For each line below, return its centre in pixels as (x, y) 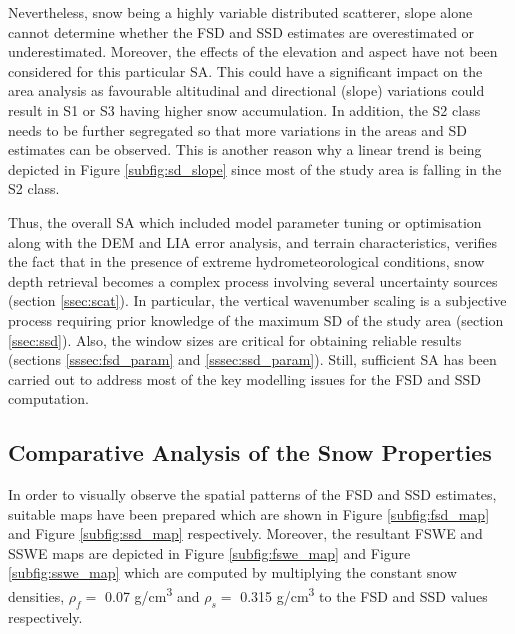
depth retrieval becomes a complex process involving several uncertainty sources (253, 280)
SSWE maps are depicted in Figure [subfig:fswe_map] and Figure (209, 552)
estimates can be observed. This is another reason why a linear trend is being (245, 149)
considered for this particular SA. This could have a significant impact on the (245, 70)
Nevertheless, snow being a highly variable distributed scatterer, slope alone (240, 12)
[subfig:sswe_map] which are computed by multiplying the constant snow (232, 572)
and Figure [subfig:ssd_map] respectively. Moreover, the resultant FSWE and (245, 533)
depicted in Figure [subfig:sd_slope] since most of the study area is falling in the (255, 168)
